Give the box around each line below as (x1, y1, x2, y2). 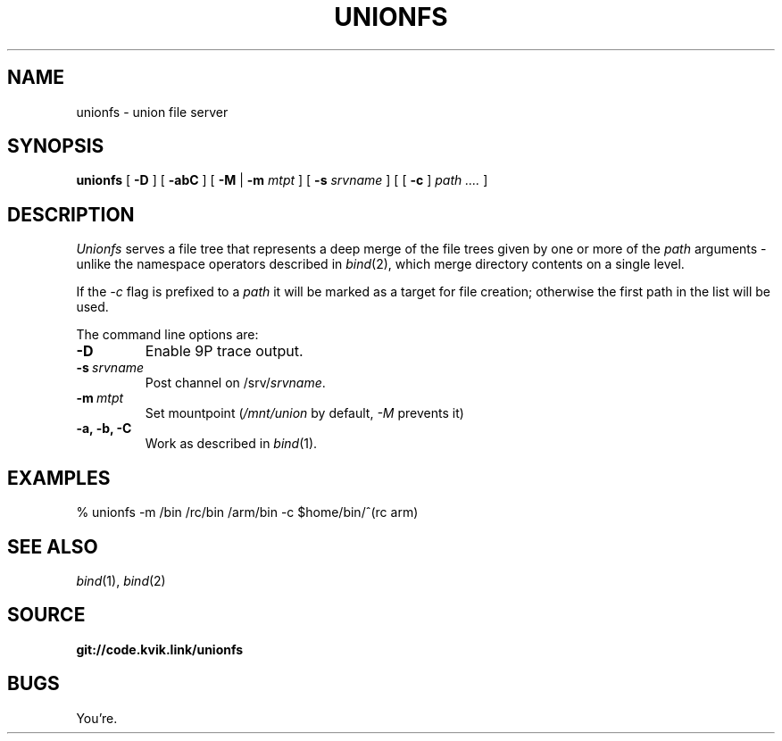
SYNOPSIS (7, 135, 104, 158)
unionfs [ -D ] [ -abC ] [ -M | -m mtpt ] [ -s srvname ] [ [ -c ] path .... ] (76, 172, 488, 188)
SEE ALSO (7, 535, 98, 558)
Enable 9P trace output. (145, 342, 304, 361)
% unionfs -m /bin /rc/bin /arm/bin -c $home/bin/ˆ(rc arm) (76, 504, 419, 520)
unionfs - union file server (76, 104, 229, 120)
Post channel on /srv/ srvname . (145, 375, 326, 391)
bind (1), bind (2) (76, 572, 166, 588)
